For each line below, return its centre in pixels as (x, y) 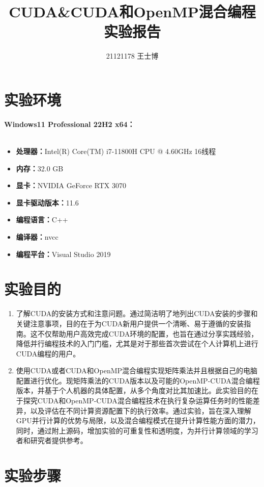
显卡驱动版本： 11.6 (47, 202)
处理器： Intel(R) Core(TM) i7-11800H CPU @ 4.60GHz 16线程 (116, 151)
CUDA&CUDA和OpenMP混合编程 (132, 11)
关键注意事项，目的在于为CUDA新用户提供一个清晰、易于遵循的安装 (130, 323)
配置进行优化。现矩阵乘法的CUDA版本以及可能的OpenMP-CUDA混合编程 (138, 380)
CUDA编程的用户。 (48, 353)
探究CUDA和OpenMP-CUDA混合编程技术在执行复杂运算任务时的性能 (138, 401)
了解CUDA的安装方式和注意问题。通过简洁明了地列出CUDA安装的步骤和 (137, 313)
